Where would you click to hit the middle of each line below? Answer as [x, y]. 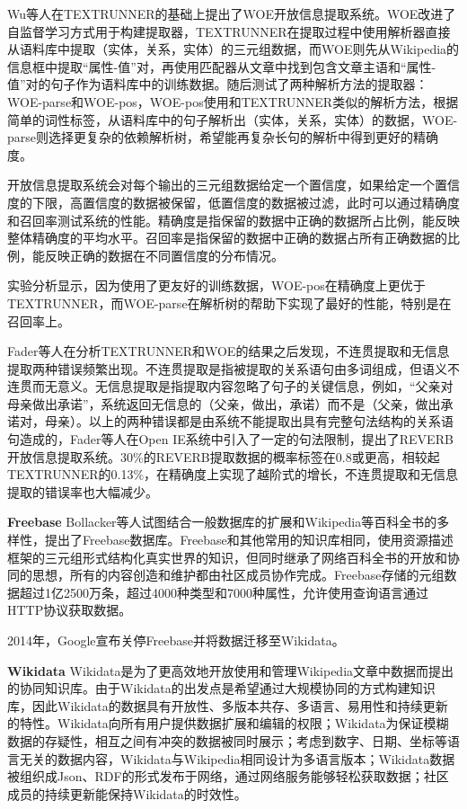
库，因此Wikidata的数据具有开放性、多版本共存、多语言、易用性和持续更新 [228, 705]
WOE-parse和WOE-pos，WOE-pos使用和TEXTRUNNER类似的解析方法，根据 [233, 101]
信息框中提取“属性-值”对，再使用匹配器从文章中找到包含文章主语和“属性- [222, 66]
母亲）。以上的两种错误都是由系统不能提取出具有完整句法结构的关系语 [249, 421]
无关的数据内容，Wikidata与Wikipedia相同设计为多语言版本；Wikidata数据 [237, 758]
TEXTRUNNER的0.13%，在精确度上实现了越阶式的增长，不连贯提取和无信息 [233, 474]
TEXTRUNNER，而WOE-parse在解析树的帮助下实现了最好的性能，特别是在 [229, 302]
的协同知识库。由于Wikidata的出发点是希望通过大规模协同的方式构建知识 [221, 688]
